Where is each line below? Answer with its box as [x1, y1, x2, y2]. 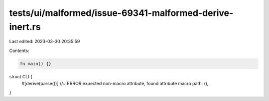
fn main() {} [19, 61, 52, 66]
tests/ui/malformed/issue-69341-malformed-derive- [9, 7, 234, 18]
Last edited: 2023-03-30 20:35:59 [9, 39, 80, 45]
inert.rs [9, 21, 41, 32]
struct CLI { [9, 73, 32, 79]
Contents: [9, 48, 29, 53]
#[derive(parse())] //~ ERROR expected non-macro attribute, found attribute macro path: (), [21, 81, 209, 87]
